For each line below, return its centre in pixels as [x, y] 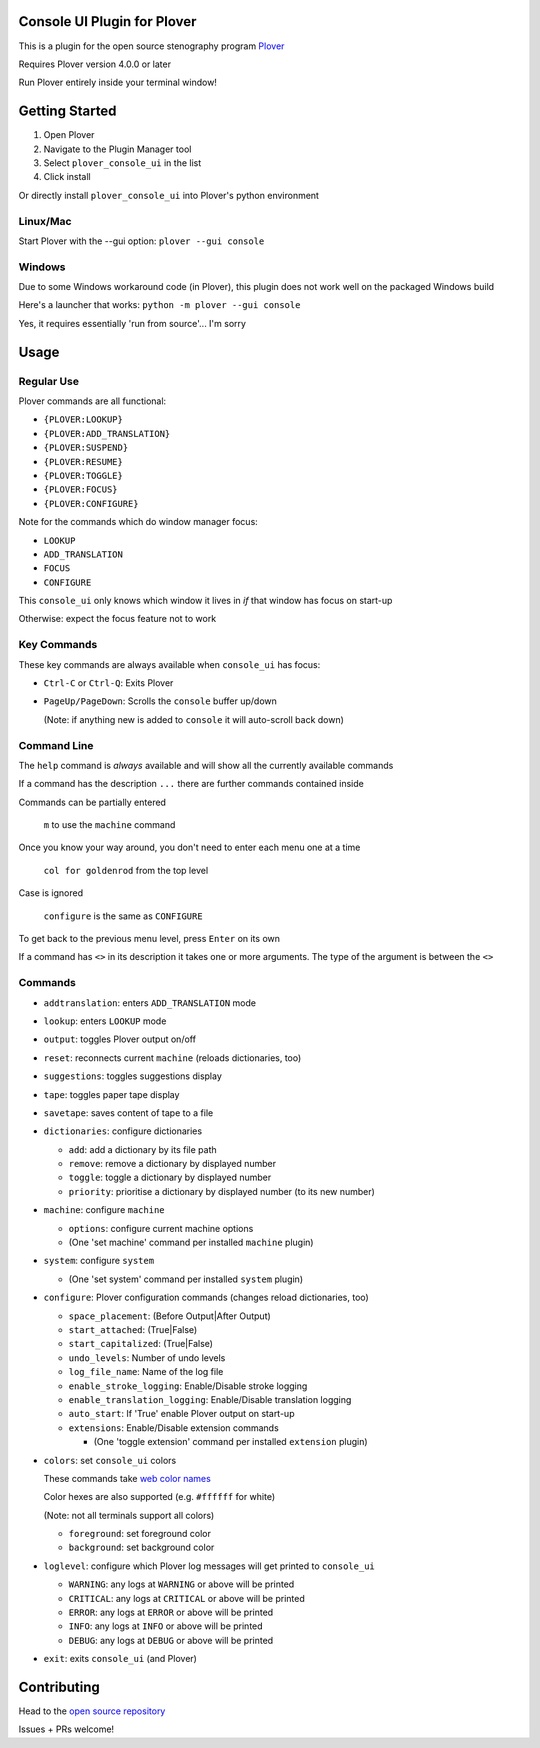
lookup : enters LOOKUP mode [105, 1021]
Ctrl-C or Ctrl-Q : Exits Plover [108, 682]
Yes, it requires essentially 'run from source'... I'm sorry [132, 323]
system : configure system [99, 1261]
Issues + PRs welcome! [66, 1729]
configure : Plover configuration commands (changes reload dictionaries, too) [206, 1297]
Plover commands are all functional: [92, 401]
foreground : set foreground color [140, 1534]
